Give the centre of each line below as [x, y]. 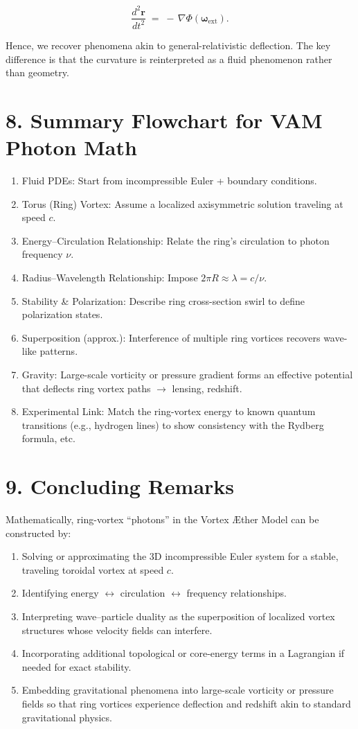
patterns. [59, 351]
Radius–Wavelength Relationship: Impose [110, 277]
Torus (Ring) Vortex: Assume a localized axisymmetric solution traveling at [182, 203]
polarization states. [62, 314]
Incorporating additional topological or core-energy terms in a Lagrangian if [183, 653]
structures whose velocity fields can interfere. [117, 630]
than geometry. [37, 72]
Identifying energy [60, 593]
